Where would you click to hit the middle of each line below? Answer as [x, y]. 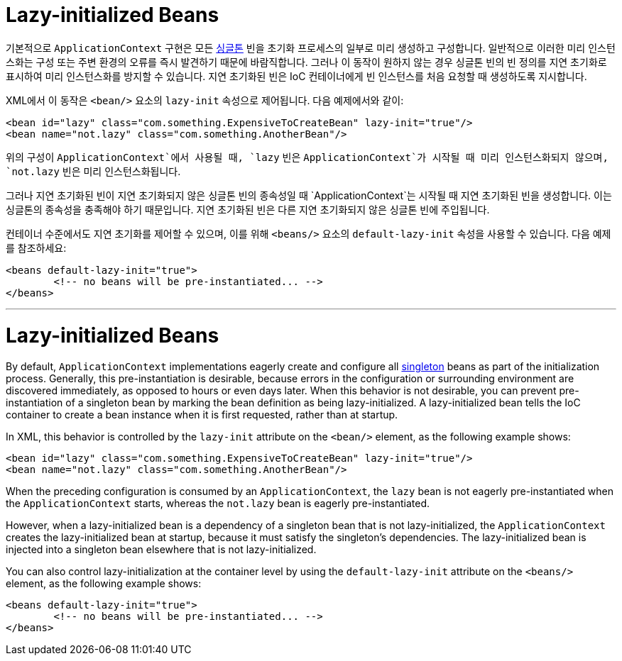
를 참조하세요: [36, 248]
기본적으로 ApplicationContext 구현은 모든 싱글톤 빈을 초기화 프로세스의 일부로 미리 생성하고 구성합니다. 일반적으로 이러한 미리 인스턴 [311, 48]
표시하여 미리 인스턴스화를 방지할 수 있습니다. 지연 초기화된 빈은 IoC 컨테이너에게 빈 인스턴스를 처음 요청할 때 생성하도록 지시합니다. [296, 76]
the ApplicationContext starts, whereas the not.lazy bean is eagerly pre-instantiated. [218, 504]
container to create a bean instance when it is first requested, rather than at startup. [202, 415]
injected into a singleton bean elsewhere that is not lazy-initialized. [161, 550]
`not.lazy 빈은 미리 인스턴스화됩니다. [93, 171]
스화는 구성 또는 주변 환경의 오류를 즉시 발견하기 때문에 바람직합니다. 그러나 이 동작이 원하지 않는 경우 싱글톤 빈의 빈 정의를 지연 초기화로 [306, 62]
